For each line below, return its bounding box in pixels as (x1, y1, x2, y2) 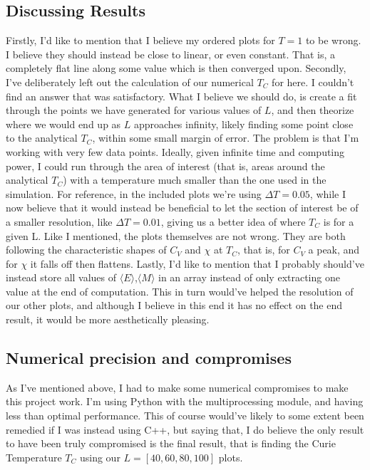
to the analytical (6, 130, 78, 145)
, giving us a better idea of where (160, 214, 306, 229)
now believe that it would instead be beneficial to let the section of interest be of (6, 200, 359, 215)
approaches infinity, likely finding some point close (133, 116, 354, 131)
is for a (323, 214, 354, 229)
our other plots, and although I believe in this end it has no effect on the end (6, 298, 343, 313)
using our (79, 449, 120, 464)
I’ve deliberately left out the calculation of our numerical (6, 74, 254, 89)
